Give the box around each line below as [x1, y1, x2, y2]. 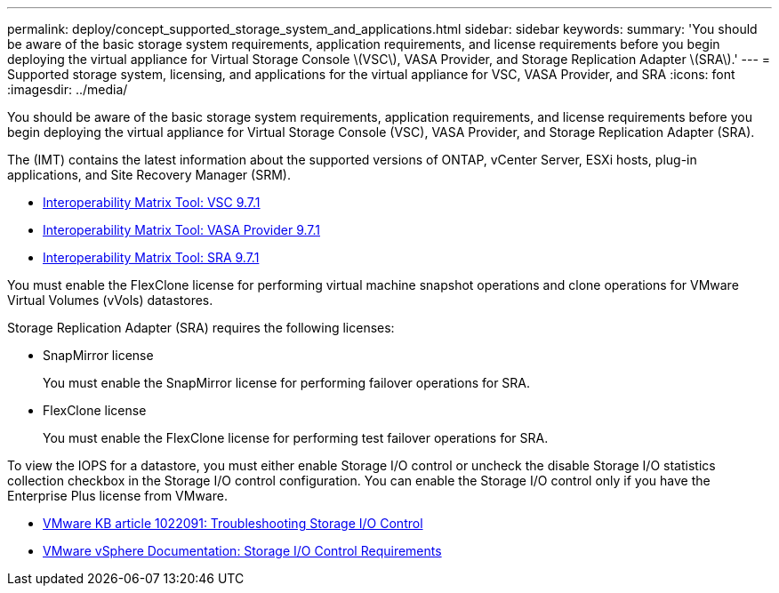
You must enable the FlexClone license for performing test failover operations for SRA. [43, 430, 549, 445]
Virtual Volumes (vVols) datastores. [7, 292, 213, 308]
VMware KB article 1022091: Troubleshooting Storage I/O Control [43, 516, 423, 531]
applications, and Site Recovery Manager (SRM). [7, 167, 291, 182]
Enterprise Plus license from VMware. [7, 488, 228, 503]
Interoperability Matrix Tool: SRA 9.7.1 [43, 250, 260, 265]
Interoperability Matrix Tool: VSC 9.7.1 [43, 195, 261, 210]
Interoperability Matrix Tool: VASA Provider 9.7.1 [43, 222, 320, 237]
